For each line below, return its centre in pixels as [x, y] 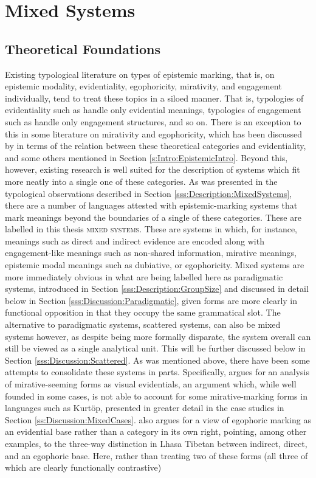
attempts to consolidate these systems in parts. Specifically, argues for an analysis [157, 372]
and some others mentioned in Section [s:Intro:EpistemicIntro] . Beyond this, [146, 157]
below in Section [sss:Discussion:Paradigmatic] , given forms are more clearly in [151, 300]
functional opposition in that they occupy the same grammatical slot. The [143, 312]
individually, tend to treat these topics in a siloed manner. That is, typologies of [154, 98]
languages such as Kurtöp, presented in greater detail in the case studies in [145, 408]
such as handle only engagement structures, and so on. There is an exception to [153, 121]
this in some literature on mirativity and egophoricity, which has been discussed [154, 133]
